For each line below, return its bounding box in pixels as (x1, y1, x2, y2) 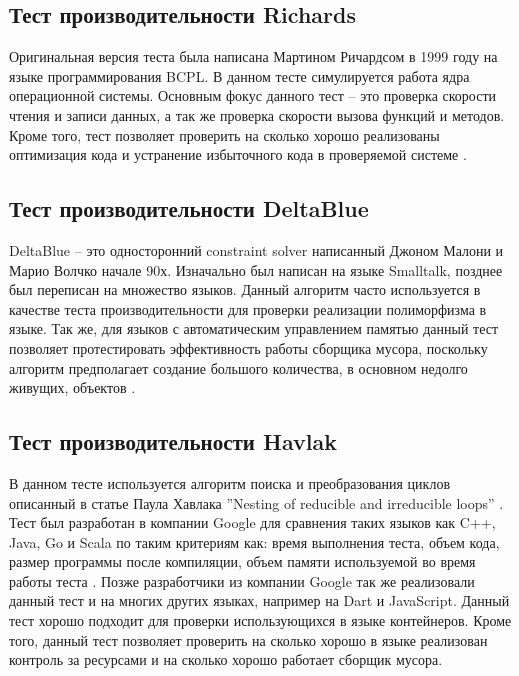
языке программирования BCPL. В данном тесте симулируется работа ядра (9, 65, 470, 86)
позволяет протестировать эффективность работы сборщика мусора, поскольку (9, 337, 488, 358)
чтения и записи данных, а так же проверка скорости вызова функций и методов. (9, 104, 505, 125)
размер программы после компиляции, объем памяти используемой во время (9, 551, 476, 572)
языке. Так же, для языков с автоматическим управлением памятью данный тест (9, 318, 499, 339)
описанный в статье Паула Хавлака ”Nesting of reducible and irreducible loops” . (9, 492, 504, 513)
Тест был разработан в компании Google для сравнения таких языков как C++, (9, 512, 496, 533)
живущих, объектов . (9, 377, 136, 398)
